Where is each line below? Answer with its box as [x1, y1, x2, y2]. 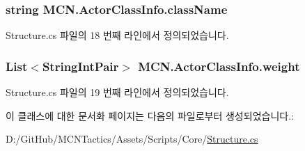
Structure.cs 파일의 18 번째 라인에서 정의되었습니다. [6, 28, 229, 42]
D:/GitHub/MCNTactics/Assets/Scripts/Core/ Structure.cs [6, 132, 258, 146]
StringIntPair [42, 57, 119, 74]
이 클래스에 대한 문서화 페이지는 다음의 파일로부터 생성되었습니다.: [6, 108, 294, 122]
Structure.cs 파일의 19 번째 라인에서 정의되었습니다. [6, 85, 229, 100]
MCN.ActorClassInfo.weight [138, 57, 300, 74]
